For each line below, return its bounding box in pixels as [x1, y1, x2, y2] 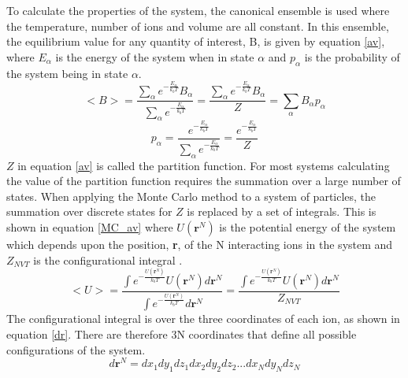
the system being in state [6, 65, 128, 81]
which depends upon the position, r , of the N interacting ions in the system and [6, 236, 393, 253]
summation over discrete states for [6, 203, 172, 220]
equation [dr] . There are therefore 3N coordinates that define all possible [6, 325, 357, 342]
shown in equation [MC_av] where [6, 219, 173, 235]
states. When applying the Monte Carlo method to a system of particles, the [6, 187, 376, 204]
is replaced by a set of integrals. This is [187, 203, 376, 220]
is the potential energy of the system [219, 219, 396, 235]
